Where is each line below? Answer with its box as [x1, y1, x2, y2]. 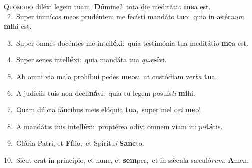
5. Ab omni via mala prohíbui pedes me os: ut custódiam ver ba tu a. [7, 71, 217, 81]
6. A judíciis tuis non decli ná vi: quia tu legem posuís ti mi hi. [7, 87, 195, 98]
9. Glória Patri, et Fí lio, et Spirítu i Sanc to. [7, 138, 144, 148]
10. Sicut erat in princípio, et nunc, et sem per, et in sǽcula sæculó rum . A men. [4, 154, 249, 165]
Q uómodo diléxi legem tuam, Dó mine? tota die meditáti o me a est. [4, 1, 211, 11]
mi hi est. [4, 21, 32, 31]
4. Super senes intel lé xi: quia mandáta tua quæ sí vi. [7, 54, 167, 65]
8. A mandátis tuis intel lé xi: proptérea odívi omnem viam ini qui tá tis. [7, 121, 223, 131]
